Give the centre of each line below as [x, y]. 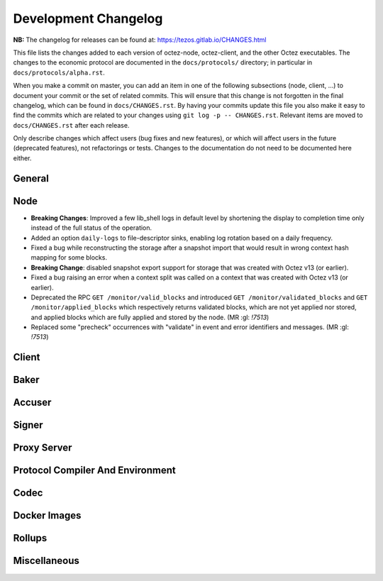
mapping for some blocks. [69, 258]
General [31, 178]
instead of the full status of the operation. [91, 228]
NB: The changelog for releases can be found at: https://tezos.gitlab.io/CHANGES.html [140, 40]
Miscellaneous [46, 561]
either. [22, 158]
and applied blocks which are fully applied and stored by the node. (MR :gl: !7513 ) [150, 317]
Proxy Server [43, 448]
